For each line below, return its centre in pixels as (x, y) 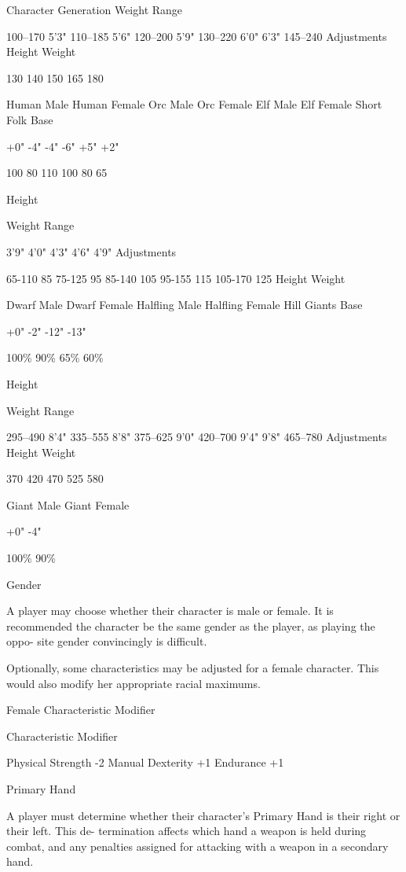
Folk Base (30, 119)
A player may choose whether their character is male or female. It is (170, 611)
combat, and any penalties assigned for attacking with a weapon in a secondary (198, 846)
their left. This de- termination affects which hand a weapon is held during (187, 831)
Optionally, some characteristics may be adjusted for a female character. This (193, 668)
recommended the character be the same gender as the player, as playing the (191, 625)
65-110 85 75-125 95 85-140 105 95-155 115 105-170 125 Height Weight (176, 278)
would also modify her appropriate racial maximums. (134, 683)
